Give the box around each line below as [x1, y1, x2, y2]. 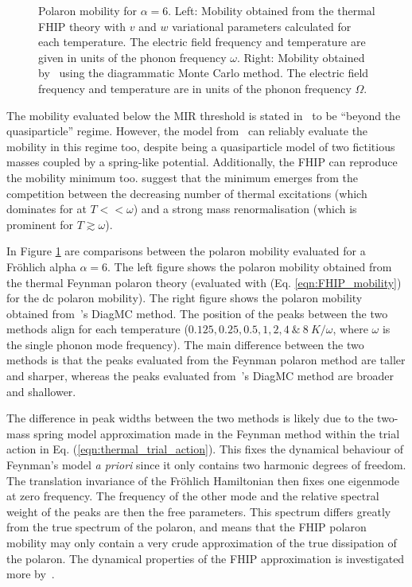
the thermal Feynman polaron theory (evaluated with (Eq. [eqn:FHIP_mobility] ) [6, 274, 402, 290]
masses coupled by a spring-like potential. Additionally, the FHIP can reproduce [6, 154, 398, 170]
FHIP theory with [38, 17, 126, 34]
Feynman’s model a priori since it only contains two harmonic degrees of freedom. [6, 457, 406, 473]
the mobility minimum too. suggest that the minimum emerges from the [6, 169, 359, 185]
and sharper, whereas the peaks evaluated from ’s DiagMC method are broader [6, 367, 394, 384]
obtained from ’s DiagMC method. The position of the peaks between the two [6, 305, 388, 321]
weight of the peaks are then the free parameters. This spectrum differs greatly [6, 503, 391, 519]
